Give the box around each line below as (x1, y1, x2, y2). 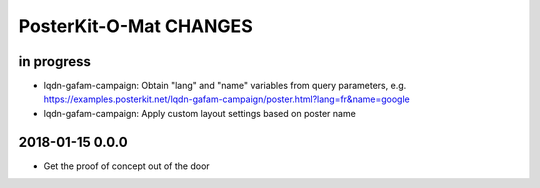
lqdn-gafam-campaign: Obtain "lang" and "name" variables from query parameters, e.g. (43, 80, 407, 92)
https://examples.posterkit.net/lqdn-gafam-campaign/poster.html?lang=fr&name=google (43, 93, 410, 105)
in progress (18, 53, 92, 70)
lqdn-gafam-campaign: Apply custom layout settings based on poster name (43, 107, 357, 119)
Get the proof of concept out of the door (43, 160, 210, 172)
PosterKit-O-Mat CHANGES (18, 15, 254, 37)
